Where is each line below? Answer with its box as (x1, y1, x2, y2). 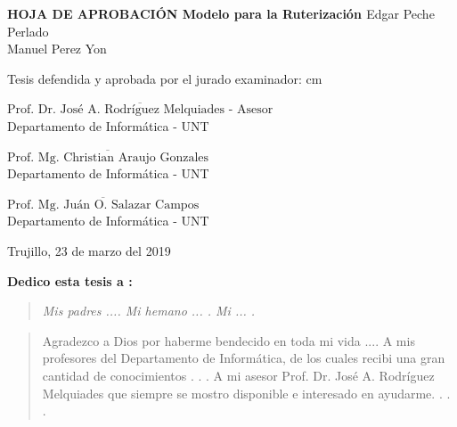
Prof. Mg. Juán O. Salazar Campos (7, 198, 200, 211)
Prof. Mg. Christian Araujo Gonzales (7, 151, 209, 164)
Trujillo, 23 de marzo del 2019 (7, 241, 171, 259)
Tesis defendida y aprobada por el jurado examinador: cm (7, 69, 322, 87)
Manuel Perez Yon (7, 39, 107, 58)
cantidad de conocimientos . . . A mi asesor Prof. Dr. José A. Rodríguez (42, 365, 435, 384)
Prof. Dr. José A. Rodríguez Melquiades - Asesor (7, 103, 273, 117)
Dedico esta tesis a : (7, 271, 133, 290)
